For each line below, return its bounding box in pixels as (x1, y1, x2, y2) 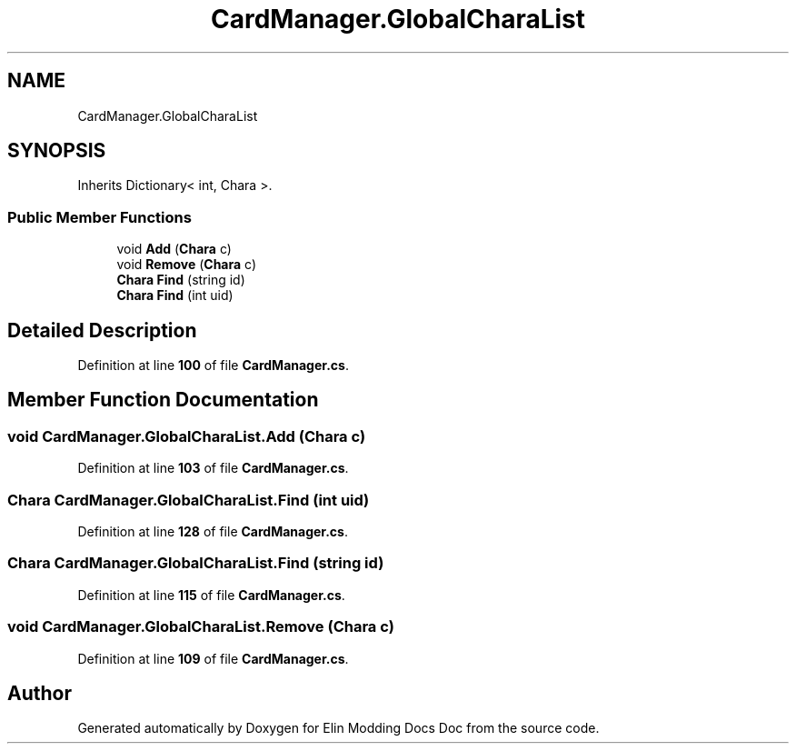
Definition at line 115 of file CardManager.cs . (77, 586, 345, 603)
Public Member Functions (7, 207, 192, 226)
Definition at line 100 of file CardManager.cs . (77, 357, 349, 374)
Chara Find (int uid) (116, 287, 234, 304)
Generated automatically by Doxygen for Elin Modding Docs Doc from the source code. (77, 720, 600, 736)
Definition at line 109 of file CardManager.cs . (77, 650, 349, 666)
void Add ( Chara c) (116, 241, 232, 257)
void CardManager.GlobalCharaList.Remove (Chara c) (7, 617, 394, 636)
